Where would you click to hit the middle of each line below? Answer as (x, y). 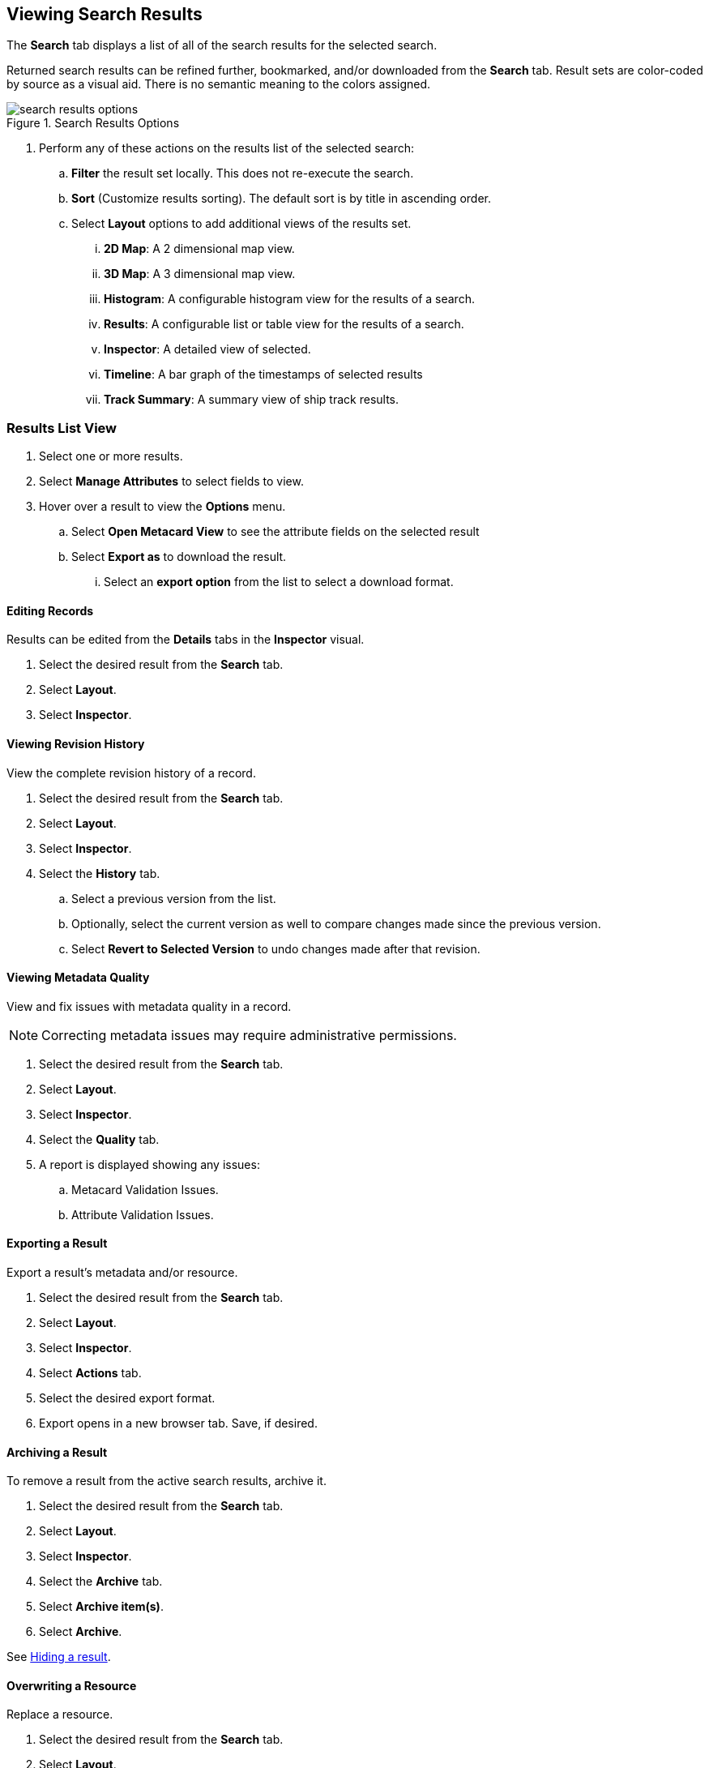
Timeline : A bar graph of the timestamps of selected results (263, 375)
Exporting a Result (57, 1244)
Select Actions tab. (90, 1373)
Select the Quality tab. (99, 1139)
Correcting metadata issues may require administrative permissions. (249, 1035)
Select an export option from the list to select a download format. (279, 582)
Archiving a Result (57, 1452)
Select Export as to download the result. (179, 557)
